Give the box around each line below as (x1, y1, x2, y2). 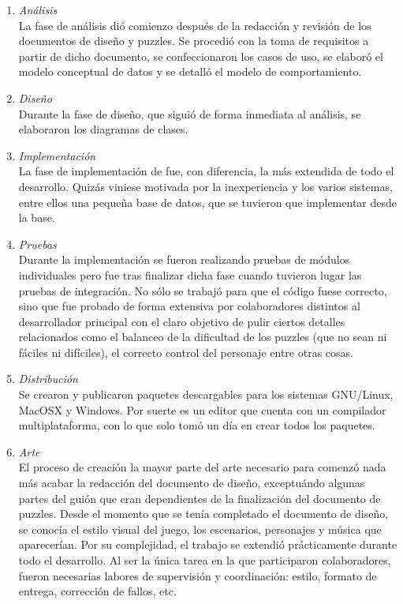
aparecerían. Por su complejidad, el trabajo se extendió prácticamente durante (18, 536, 397, 553)
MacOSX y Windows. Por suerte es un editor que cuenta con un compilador (18, 401, 386, 418)
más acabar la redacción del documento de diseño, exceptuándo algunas (18, 475, 365, 491)
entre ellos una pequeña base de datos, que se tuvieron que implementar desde (18, 193, 397, 210)
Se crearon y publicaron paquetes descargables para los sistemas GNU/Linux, (18, 386, 394, 403)
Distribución (18, 370, 78, 387)
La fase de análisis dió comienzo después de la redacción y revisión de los (18, 17, 371, 33)
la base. (18, 209, 55, 226)
